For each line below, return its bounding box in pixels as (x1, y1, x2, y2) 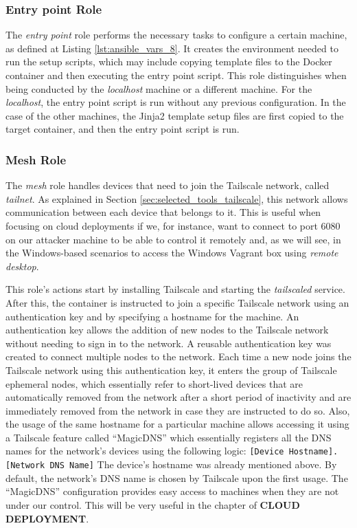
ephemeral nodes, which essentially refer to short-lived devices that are (5, 376, 303, 390)
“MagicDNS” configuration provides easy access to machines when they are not (5, 484, 339, 498)
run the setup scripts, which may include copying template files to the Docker (5, 54, 332, 69)
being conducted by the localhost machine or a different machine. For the (5, 81, 312, 96)
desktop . (5, 258, 39, 273)
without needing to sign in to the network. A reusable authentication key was (5, 335, 332, 350)
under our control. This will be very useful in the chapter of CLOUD (5, 497, 300, 511)
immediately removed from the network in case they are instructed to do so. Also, (5, 403, 350, 417)
